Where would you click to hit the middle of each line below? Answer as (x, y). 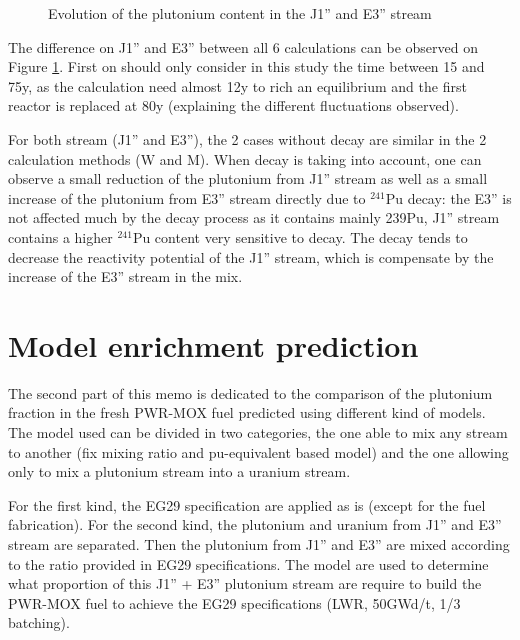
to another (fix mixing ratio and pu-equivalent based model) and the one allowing (258, 451)
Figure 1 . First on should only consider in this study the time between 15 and (246, 66)
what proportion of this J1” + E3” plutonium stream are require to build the (245, 583)
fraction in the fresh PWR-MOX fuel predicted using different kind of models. (247, 412)
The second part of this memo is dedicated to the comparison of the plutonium (250, 392)
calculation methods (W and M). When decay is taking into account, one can (245, 158)
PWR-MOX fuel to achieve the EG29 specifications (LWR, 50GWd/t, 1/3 (234, 602)
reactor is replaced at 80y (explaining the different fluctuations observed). (233, 105)
